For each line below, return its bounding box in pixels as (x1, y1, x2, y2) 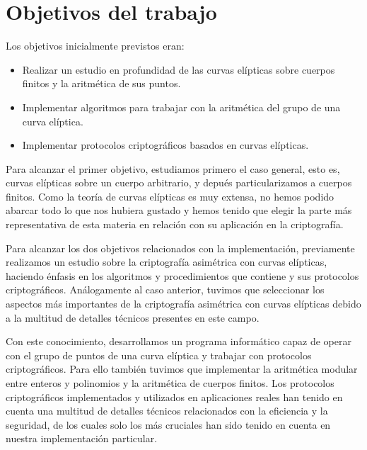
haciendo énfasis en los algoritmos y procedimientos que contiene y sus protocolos (6, 268, 359, 283)
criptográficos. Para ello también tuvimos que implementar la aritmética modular (6, 361, 358, 376)
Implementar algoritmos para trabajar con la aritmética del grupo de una (22, 99, 341, 114)
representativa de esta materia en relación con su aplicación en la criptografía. (6, 217, 344, 232)
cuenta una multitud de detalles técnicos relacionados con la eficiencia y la (6, 403, 328, 418)
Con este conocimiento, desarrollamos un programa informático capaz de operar (6, 334, 351, 349)
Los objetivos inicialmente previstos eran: (6, 38, 185, 53)
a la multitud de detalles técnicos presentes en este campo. (6, 310, 260, 325)
